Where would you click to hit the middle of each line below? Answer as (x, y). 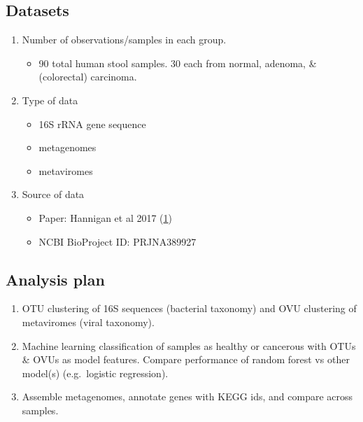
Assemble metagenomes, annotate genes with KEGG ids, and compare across (187, 396)
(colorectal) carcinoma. (88, 77)
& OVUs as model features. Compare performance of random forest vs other (186, 359)
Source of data (53, 194)
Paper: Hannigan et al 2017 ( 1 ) (106, 217)
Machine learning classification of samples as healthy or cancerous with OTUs (189, 345)
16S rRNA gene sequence (92, 124)
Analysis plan (55, 279)
